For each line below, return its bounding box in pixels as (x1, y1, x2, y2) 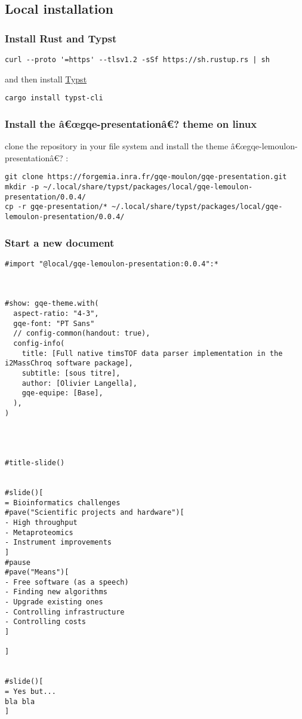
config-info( (13, 339, 65, 348)
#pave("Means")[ (5, 568, 69, 577)
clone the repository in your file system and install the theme (5, 140, 229, 152)
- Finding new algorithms (5, 588, 107, 597)
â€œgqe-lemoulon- (230, 140, 298, 152)
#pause (5, 558, 30, 567)
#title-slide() (5, 458, 65, 467)
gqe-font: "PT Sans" (13, 319, 95, 328)
